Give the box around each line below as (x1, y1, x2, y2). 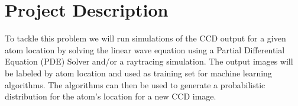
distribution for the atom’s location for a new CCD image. (5, 90, 216, 102)
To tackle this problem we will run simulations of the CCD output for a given (5, 32, 286, 44)
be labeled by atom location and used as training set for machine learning (5, 66, 272, 79)
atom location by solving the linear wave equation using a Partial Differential (5, 43, 285, 56)
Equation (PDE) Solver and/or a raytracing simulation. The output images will (5, 55, 293, 68)
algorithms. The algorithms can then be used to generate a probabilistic (5, 78, 265, 91)
